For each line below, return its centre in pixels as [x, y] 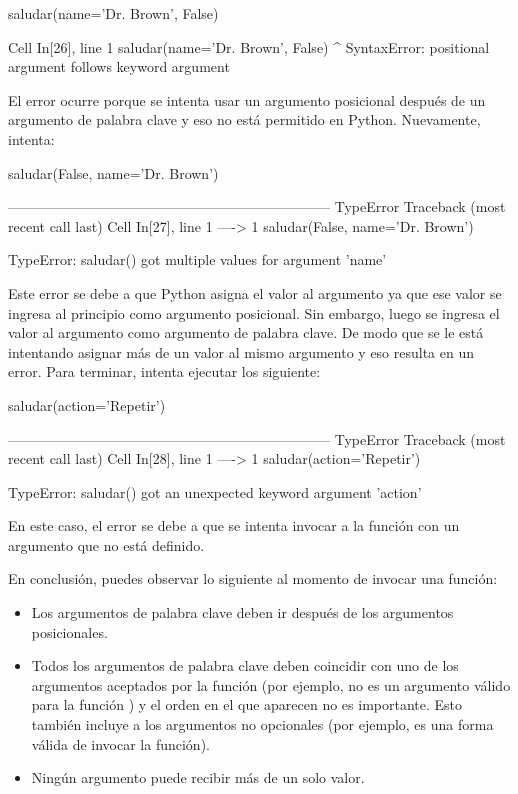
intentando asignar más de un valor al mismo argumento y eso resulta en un [241, 351]
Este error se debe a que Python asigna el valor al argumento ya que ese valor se [255, 292]
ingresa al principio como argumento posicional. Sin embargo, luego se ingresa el [254, 312]
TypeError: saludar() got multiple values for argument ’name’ [197, 259]
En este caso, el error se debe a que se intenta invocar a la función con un [234, 525]
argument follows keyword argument [119, 66]
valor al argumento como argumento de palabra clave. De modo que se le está [246, 332]
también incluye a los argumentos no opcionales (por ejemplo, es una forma [262, 724]
